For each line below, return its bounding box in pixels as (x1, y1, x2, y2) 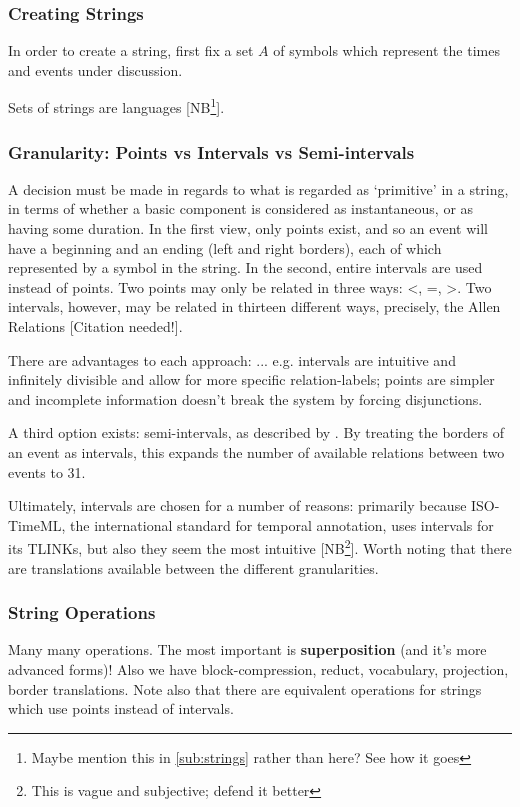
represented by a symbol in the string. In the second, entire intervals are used (8, 257, 483, 278)
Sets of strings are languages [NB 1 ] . (8, 94, 225, 118)
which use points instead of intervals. (8, 698, 234, 719)
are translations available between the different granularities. (8, 557, 379, 578)
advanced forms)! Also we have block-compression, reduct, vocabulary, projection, (8, 659, 509, 680)
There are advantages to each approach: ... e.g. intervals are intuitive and (8, 349, 456, 370)
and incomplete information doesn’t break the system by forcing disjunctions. (8, 388, 483, 409)
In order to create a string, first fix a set (8, 40, 254, 61)
